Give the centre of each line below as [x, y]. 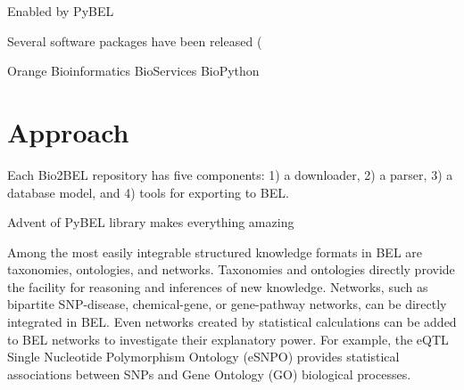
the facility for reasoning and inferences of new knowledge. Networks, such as [218, 286]
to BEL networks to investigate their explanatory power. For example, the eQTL [228, 339]
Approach [68, 131]
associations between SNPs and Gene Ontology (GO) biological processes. [209, 374]
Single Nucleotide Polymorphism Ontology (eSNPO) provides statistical [203, 357]
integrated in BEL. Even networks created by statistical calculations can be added [232, 322]
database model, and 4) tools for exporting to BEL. [148, 192]
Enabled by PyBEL [61, 11]
